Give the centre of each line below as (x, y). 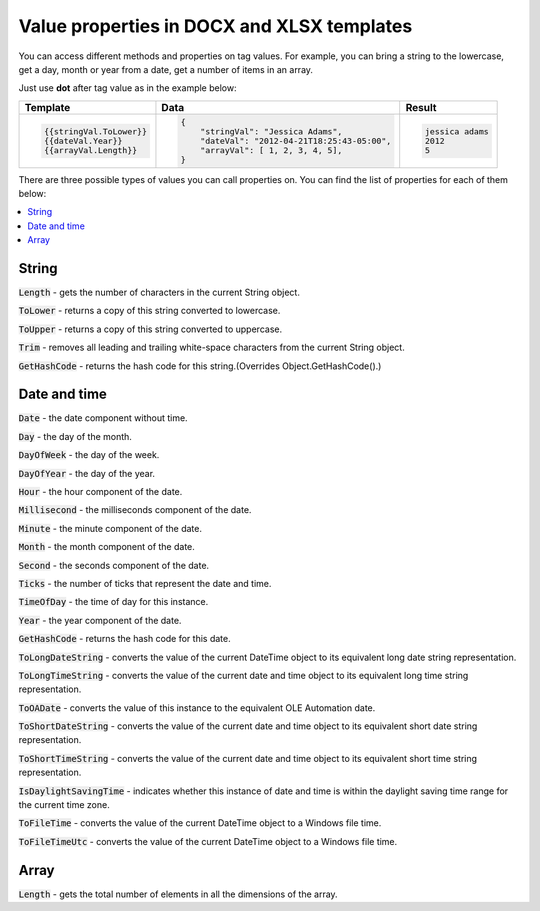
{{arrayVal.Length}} (90, 150)
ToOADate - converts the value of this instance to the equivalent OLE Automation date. (197, 707)
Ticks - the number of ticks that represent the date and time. (145, 583)
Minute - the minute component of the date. (110, 528)
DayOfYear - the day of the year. (86, 473)
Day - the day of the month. (75, 436)
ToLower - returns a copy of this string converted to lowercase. (149, 311)
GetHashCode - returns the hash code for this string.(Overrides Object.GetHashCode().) (200, 366)
